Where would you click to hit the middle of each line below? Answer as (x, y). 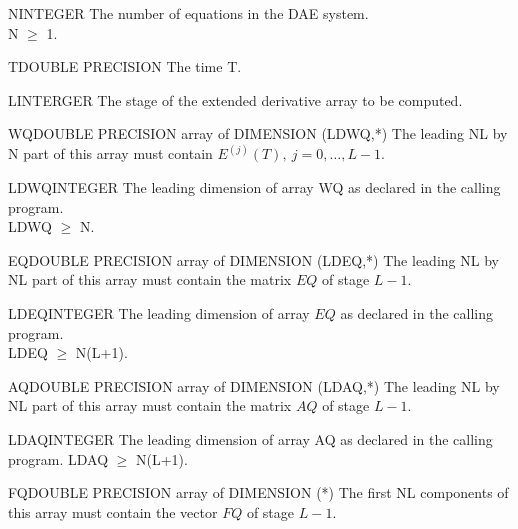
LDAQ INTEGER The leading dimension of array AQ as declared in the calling (250, 438)
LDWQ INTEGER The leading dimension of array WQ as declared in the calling (254, 187)
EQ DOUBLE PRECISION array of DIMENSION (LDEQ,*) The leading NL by (253, 259)
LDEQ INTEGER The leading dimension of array (159, 312)
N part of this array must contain (110, 153)
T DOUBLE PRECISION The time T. (125, 66)
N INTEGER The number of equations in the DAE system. (188, 13)
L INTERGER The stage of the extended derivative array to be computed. (235, 99)
